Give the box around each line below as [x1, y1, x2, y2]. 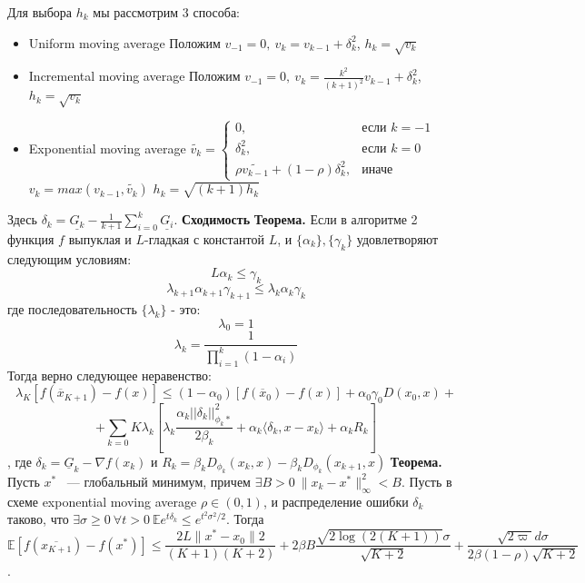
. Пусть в [401, 471, 452, 490]
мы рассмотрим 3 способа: [93, 3, 240, 21]
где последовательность [7, 299, 137, 318]
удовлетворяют [356, 229, 439, 248]
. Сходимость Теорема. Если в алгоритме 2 [174, 210, 418, 229]
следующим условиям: [7, 249, 132, 268]
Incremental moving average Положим [28, 66, 241, 85]
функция [7, 229, 55, 248]
